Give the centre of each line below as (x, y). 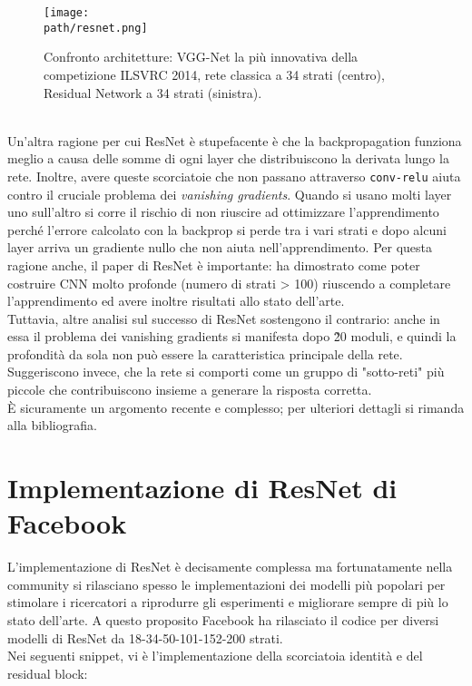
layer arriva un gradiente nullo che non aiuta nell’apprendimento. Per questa (220, 247)
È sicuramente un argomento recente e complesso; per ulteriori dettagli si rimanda (236, 407)
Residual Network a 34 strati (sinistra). (153, 92)
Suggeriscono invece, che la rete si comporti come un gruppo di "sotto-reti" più (226, 372)
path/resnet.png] (96, 28)
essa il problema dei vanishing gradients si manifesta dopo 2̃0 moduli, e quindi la (232, 336)
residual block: (48, 673)
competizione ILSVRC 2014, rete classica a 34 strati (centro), (214, 74)
